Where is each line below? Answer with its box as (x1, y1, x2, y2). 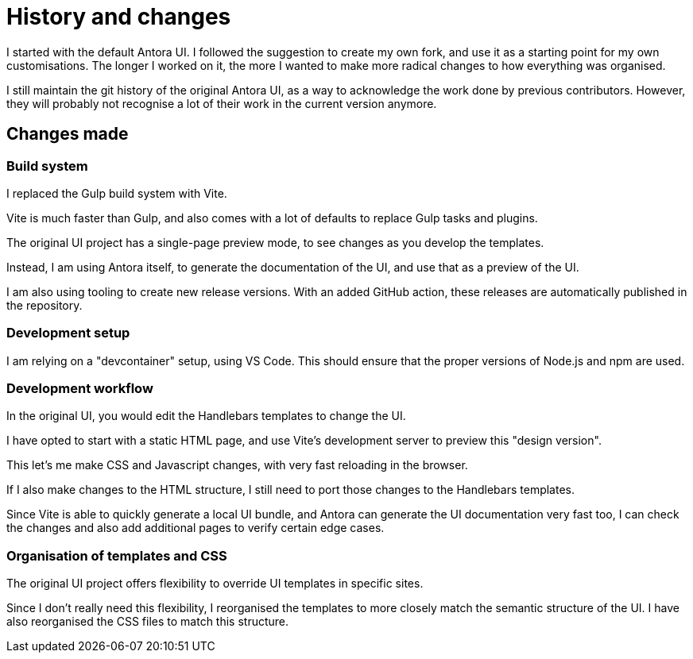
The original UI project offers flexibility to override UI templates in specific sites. (6, 576, 424, 591)
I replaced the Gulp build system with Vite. (6, 186, 227, 200)
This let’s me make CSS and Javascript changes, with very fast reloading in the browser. (6, 458, 468, 472)
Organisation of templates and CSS (6, 547, 227, 564)
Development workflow (6, 380, 153, 397)
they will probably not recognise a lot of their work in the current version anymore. (6, 96, 437, 110)
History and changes (6, 3, 231, 30)
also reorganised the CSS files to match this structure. (6, 615, 289, 629)
